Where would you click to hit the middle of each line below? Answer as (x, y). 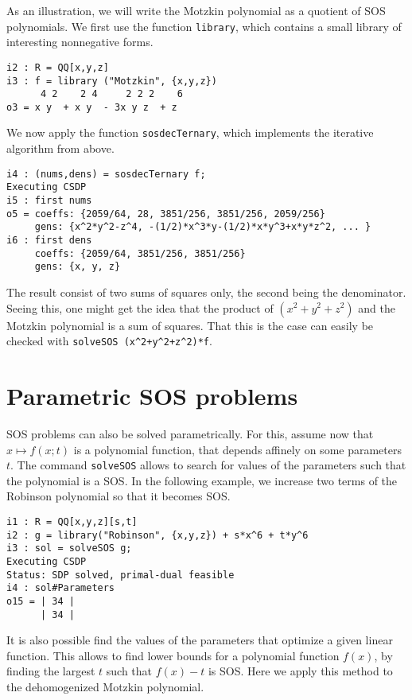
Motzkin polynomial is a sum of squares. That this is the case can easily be (190, 325)
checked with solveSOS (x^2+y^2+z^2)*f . (109, 341)
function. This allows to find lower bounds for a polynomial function (173, 655)
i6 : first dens (49, 240)
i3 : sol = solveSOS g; (69, 548)
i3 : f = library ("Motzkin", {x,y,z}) (112, 81)
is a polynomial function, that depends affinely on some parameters (237, 449)
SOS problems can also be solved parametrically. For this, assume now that (190, 433)
